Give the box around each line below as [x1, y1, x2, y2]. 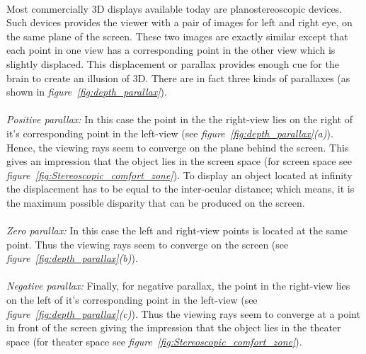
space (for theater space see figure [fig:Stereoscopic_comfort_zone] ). [6, 333, 302, 348]
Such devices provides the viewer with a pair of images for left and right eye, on [6, 15, 353, 30]
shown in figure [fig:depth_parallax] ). [6, 84, 167, 99]
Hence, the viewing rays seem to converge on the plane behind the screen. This [6, 139, 349, 154]
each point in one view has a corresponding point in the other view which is [6, 42, 336, 57]
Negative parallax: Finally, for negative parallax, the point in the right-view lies [6, 278, 350, 293]
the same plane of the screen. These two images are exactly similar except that [6, 28, 348, 43]
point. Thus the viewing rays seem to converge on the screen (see [6, 236, 289, 251]
